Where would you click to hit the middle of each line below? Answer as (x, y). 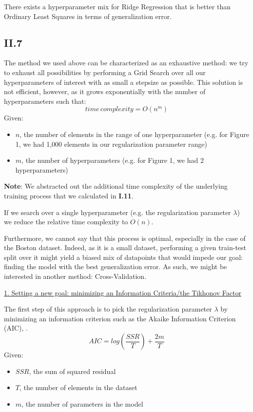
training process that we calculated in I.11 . (69, 195)
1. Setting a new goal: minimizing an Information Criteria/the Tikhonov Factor (123, 292)
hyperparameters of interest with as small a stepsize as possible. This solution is (124, 82)
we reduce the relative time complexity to (66, 222)
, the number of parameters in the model (82, 403)
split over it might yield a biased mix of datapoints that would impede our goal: (123, 257)
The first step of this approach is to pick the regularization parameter (108, 309)
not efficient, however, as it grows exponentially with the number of (105, 91)
